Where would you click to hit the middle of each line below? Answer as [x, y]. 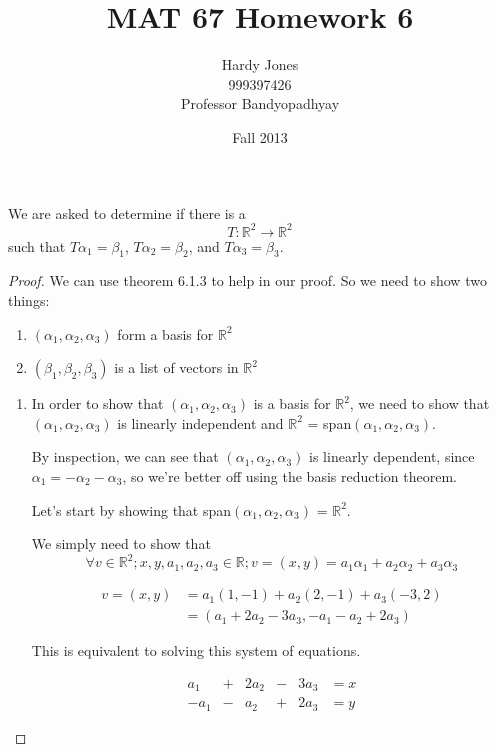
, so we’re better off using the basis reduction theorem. [289, 475]
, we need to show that [419, 403]
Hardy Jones [260, 64]
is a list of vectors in [176, 367]
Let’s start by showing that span [131, 509]
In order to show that [97, 403]
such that [37, 245]
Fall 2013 [260, 136]
